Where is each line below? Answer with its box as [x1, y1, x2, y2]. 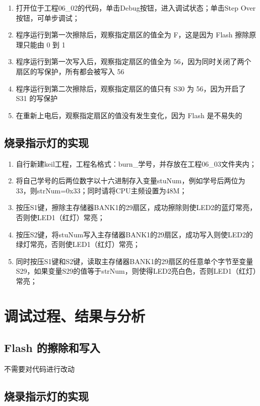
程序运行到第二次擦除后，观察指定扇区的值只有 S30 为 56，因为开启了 [16, 83, 246, 93]
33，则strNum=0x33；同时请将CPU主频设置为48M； [16, 185, 187, 195]
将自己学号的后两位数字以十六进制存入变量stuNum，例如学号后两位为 [16, 175, 245, 186]
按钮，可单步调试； [16, 12, 80, 23]
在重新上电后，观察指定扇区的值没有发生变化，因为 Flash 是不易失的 [16, 110, 242, 120]
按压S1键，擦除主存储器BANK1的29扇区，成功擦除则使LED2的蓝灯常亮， [16, 202, 257, 213]
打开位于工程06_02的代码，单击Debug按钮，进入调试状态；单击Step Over [16, 3, 256, 13]
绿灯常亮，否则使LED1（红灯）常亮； [16, 239, 140, 249]
